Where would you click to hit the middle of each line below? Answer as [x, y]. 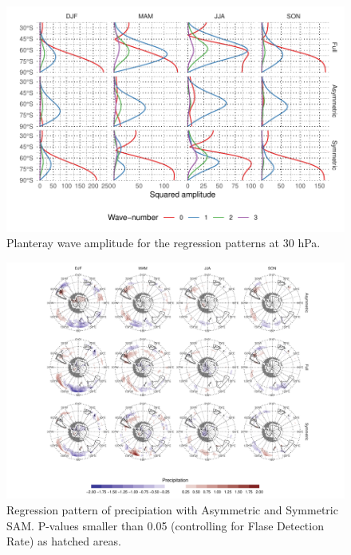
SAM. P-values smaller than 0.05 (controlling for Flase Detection [165, 525]
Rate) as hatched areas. [64, 541]
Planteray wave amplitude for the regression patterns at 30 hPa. [164, 243]
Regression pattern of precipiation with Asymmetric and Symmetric [172, 509]
